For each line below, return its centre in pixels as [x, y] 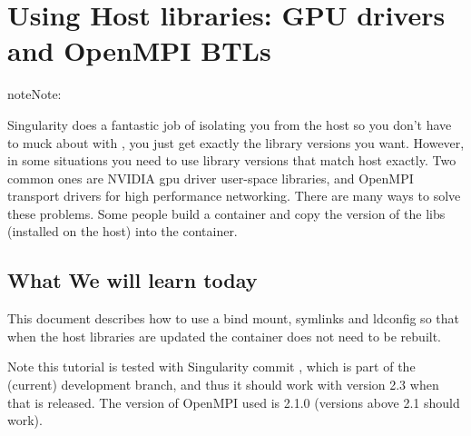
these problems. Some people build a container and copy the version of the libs [226, 213]
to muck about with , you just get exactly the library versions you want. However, [236, 142]
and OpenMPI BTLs [139, 50]
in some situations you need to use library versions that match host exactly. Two [232, 160]
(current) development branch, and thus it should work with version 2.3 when [223, 385]
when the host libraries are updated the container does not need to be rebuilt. [225, 336]
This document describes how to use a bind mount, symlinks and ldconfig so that [233, 318]
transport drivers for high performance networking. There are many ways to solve [234, 196]
